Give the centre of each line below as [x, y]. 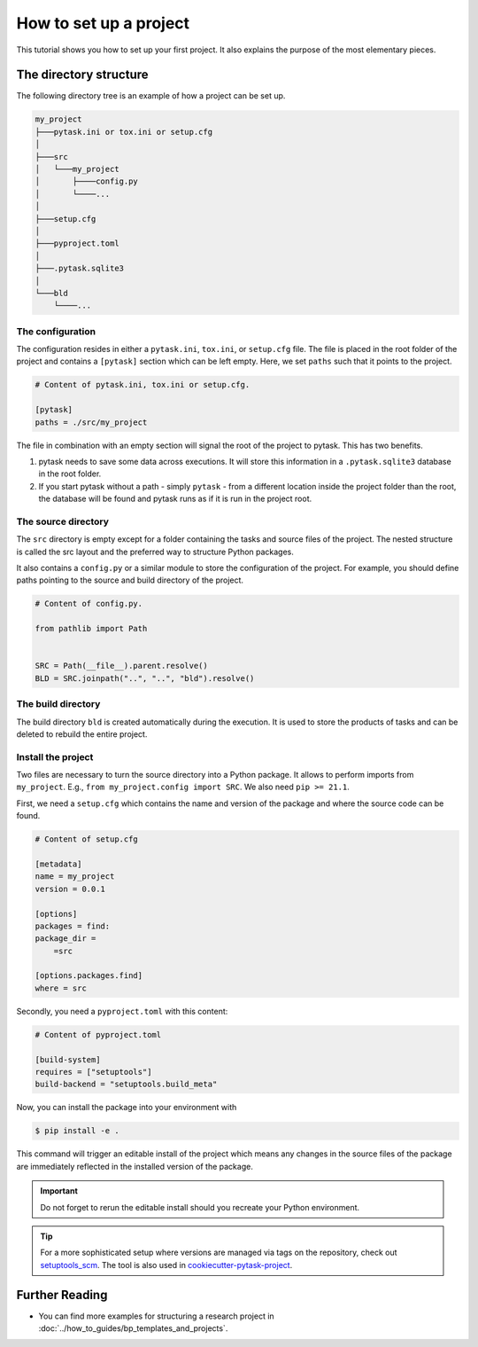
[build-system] [68, 1059]
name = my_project [75, 877]
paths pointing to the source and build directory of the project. [130, 580]
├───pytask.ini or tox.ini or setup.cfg [123, 132]
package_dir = [66, 939]
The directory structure [83, 75]
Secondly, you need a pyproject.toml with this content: [122, 1011]
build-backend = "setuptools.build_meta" [126, 1085]
